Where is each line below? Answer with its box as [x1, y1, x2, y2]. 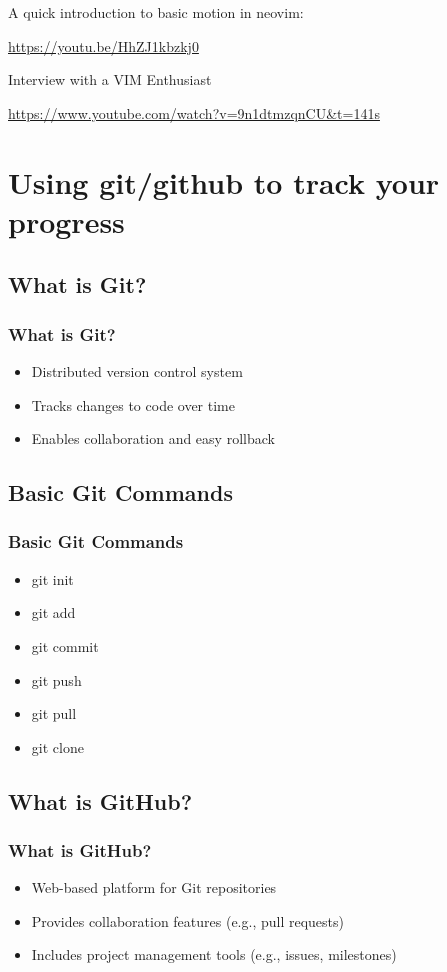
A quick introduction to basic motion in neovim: [8, 2, 304, 22]
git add [31, 602, 76, 623]
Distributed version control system [31, 360, 243, 381]
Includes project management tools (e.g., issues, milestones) [31, 944, 397, 965]
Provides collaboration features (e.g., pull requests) [31, 910, 344, 931]
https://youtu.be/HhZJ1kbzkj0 [8, 35, 199, 56]
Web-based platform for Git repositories [31, 877, 277, 898]
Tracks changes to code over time [31, 394, 235, 415]
